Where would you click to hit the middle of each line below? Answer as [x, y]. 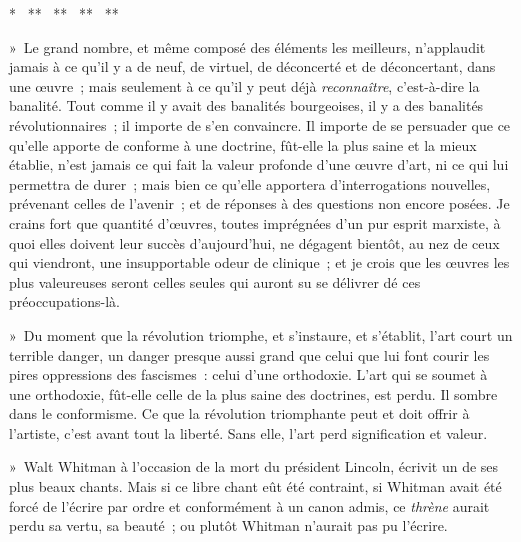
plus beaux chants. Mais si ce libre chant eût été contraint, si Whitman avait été [255, 486]
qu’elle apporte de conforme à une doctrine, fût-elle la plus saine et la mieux [243, 144]
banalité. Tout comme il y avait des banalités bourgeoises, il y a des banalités [246, 105]
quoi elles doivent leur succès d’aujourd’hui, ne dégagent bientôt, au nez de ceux [254, 242]
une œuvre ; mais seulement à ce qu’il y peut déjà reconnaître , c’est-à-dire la [244, 85]
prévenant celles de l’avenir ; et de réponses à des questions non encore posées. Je [259, 203]
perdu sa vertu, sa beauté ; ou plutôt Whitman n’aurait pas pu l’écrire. [228, 525]
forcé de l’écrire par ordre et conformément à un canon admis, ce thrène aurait [249, 505]
